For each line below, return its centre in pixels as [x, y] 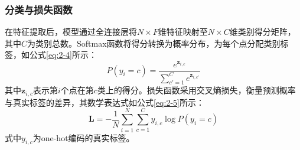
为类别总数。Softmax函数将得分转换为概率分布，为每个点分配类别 [154, 43]
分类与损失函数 [39, 9]
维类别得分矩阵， [262, 32]
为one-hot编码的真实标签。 [84, 137]
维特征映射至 [183, 32]
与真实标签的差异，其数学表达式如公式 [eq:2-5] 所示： [105, 102]
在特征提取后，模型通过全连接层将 [71, 32]
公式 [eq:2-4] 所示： [63, 55]
